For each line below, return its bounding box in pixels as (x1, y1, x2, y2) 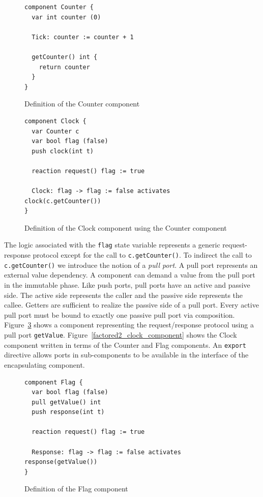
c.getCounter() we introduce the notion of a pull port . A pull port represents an (4, 259, 258, 270)
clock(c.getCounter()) (24, 197, 101, 205)
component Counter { (24, 4, 94, 11)
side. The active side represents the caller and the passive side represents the (4, 289, 243, 300)
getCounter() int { (32, 53, 98, 61)
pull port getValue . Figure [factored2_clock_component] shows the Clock (4, 329, 237, 340)
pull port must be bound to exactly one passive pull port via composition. (4, 309, 235, 320)
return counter (39, 63, 90, 71)
